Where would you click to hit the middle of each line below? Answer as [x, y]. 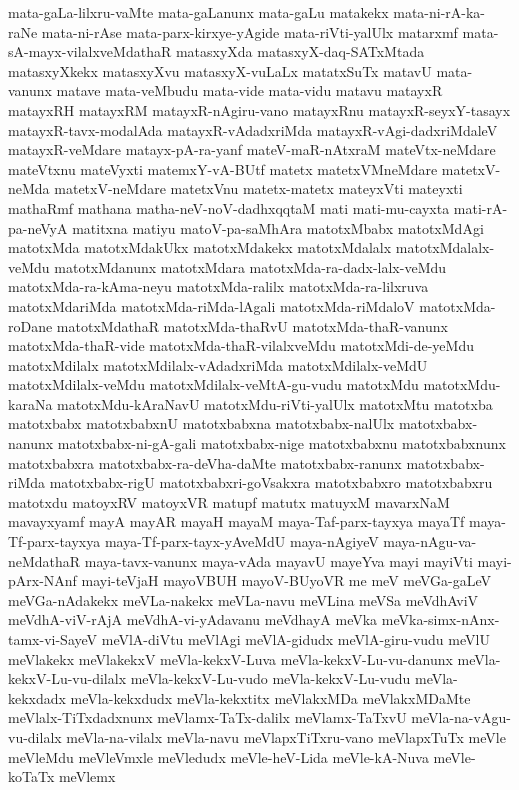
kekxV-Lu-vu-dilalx [67, 678]
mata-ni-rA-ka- [439, 12]
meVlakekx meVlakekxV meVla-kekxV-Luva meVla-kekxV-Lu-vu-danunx [230, 658]
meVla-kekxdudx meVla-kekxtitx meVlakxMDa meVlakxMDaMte [270, 697]
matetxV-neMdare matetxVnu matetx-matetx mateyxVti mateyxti [258, 188]
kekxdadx [37, 697]
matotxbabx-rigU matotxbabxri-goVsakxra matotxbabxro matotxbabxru [271, 482]
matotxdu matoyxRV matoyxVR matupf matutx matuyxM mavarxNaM [229, 501]
